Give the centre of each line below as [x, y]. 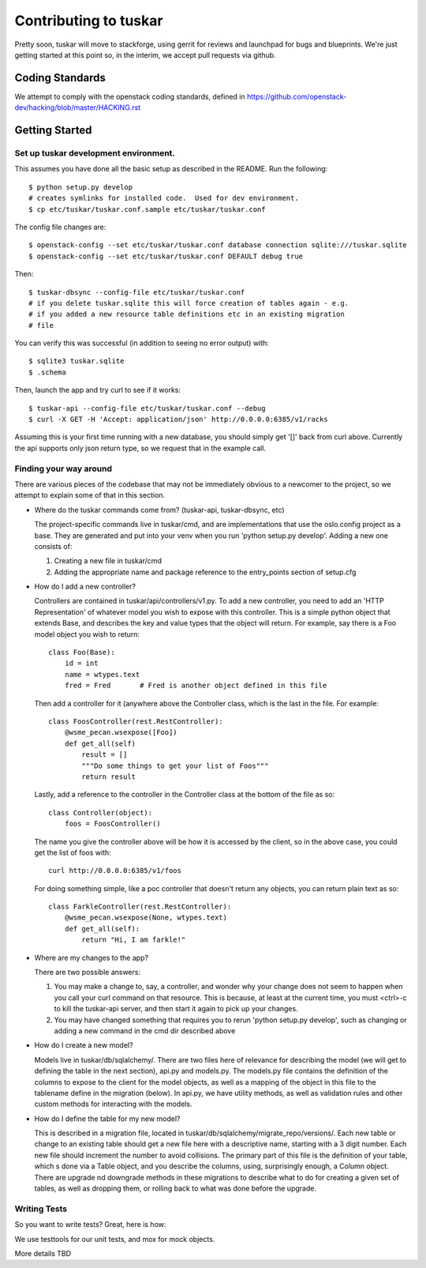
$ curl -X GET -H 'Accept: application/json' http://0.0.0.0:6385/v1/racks [178, 420]
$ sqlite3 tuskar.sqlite [77, 361]
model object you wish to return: [87, 634]
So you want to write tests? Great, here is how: [90, 1225]
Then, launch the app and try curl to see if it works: [98, 390]
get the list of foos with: [73, 852]
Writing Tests [41, 1209]
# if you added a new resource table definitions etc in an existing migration [187, 314]
